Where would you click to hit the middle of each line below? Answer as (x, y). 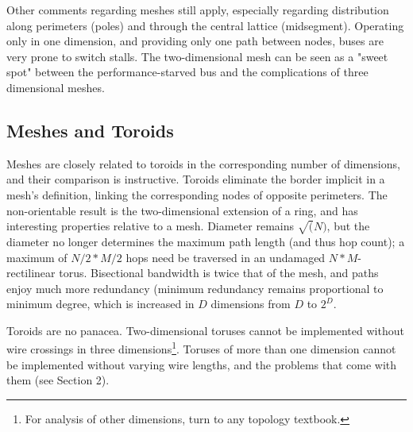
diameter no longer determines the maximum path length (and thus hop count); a (206, 241)
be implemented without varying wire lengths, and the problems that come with (202, 364)
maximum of (37, 257)
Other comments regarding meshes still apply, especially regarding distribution (198, 10)
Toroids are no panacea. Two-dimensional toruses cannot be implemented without (205, 330)
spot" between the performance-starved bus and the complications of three (187, 72)
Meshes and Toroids (90, 130)
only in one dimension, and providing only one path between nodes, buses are (195, 41)
